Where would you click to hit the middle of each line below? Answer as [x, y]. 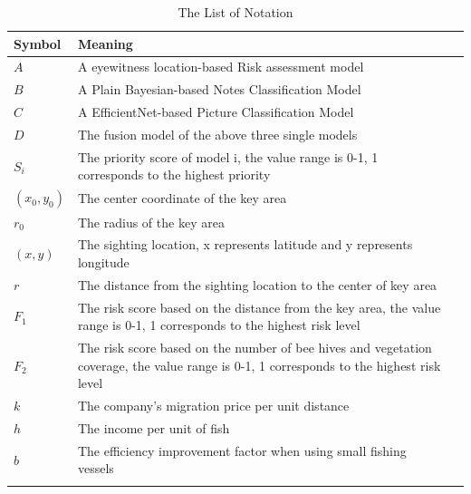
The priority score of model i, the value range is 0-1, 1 [228, 156]
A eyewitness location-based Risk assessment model [221, 67]
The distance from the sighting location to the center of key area [257, 284]
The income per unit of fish [154, 427]
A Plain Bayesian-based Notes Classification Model [219, 89]
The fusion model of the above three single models [217, 134]
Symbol [38, 43]
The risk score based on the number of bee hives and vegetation [255, 348]
